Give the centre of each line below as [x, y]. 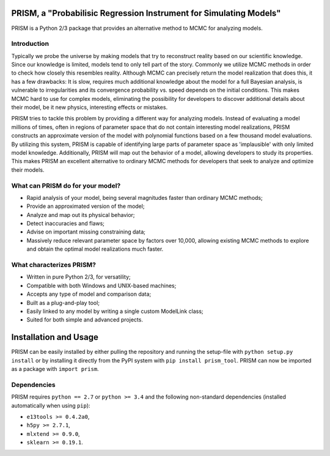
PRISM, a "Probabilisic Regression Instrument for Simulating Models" [146, 13]
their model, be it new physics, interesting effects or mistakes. [90, 107]
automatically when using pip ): [51, 405]
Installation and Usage [55, 337]
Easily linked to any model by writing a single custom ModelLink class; [115, 311]
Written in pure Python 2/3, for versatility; [79, 277]
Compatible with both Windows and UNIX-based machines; [101, 285]
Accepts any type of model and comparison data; [89, 294]
